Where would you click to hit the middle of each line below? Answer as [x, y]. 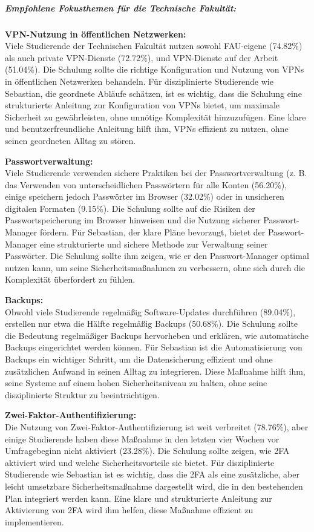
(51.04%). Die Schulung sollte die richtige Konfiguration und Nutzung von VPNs [155, 69]
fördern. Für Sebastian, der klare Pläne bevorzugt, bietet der [152, 232]
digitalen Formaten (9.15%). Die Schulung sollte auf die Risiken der [130, 208]
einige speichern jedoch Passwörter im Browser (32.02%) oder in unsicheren [145, 196]
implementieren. [34, 521]
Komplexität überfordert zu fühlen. [70, 279]
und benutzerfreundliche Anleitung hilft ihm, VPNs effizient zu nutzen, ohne [147, 129]
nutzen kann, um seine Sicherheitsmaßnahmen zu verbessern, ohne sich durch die [155, 267]
